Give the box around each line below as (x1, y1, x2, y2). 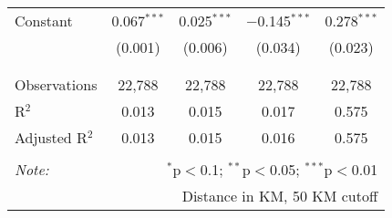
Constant (15, 10, 73, 31)
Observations (15, 74, 98, 95)
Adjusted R (15, 127, 88, 148)
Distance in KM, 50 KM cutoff (181, 185, 378, 206)
